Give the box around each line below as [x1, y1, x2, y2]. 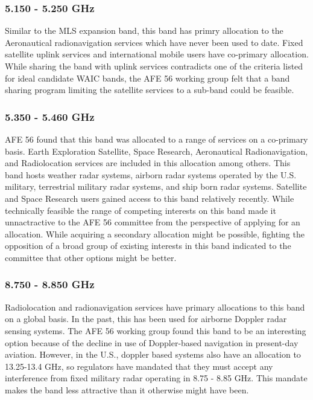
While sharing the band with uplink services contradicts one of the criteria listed [5, 60, 303, 72]
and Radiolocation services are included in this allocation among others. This [5, 156, 291, 169]
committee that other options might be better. [5, 251, 177, 263]
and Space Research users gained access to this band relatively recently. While [5, 192, 294, 204]
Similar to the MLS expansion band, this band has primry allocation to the [5, 24, 283, 37]
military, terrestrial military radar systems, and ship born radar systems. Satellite [5, 180, 307, 193]
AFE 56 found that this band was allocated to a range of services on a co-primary [5, 133, 308, 145]
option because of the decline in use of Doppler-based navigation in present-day [5, 336, 299, 349]
